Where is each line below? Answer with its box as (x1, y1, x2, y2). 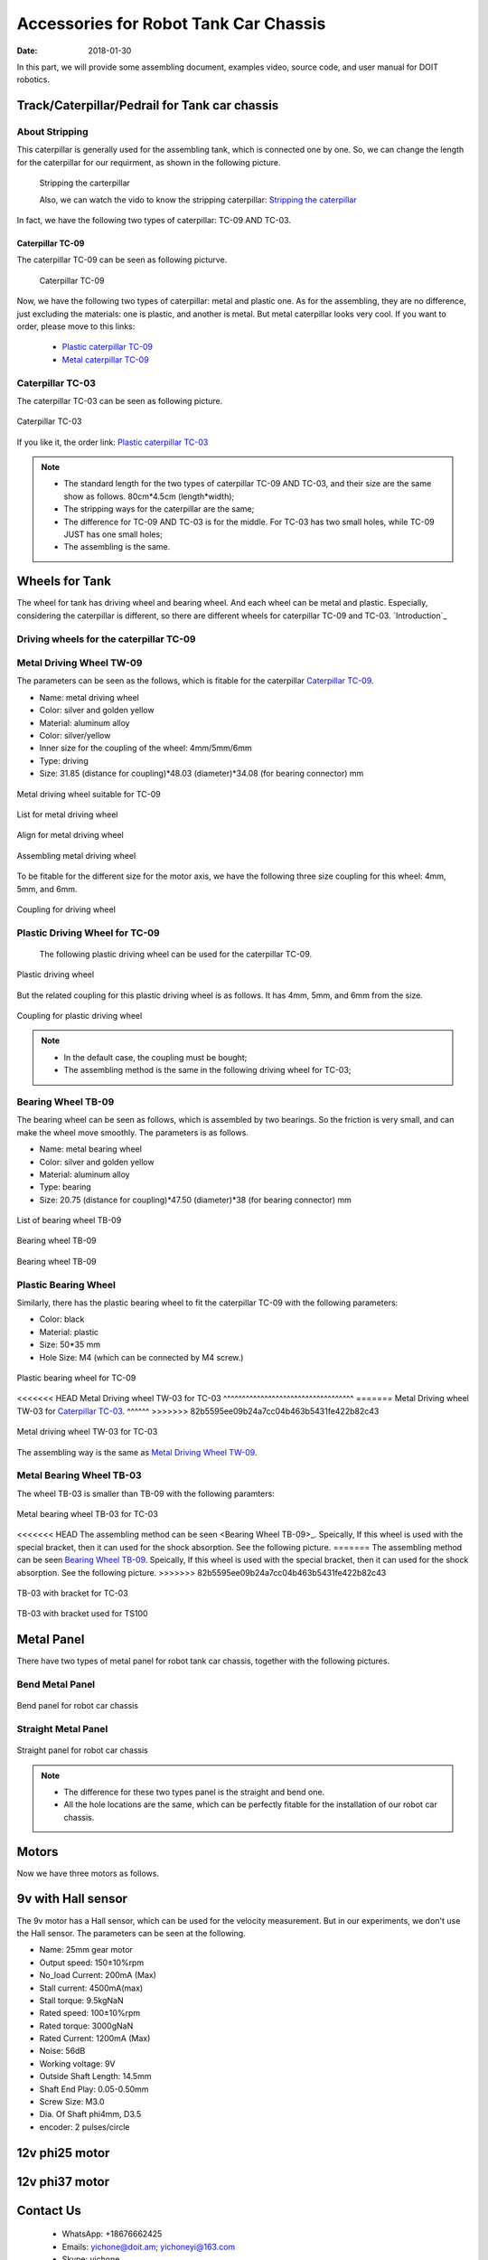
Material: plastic (39, 1326, 99, 1337)
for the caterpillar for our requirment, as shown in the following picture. (16, 156, 281, 167)
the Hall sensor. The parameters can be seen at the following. (16, 1927, 246, 1938)
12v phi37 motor (16, 2174, 110, 2189)
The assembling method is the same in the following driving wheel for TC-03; (63, 1065, 352, 1076)
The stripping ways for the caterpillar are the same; (63, 504, 255, 514)
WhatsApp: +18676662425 (61, 2228, 163, 2239)
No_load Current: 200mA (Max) (39, 1970, 157, 1981)
